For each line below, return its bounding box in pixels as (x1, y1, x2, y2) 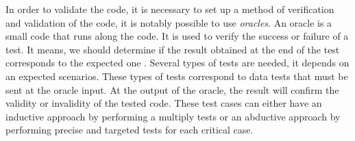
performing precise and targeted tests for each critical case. (5, 123, 254, 137)
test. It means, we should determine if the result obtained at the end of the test (5, 42, 340, 56)
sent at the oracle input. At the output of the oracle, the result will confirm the (5, 82, 339, 97)
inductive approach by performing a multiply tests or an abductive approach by (5, 109, 341, 123)
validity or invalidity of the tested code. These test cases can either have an (5, 96, 322, 110)
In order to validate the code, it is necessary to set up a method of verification (5, 2, 334, 16)
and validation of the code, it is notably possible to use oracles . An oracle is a (5, 15, 332, 29)
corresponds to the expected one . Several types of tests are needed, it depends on (5, 55, 350, 70)
